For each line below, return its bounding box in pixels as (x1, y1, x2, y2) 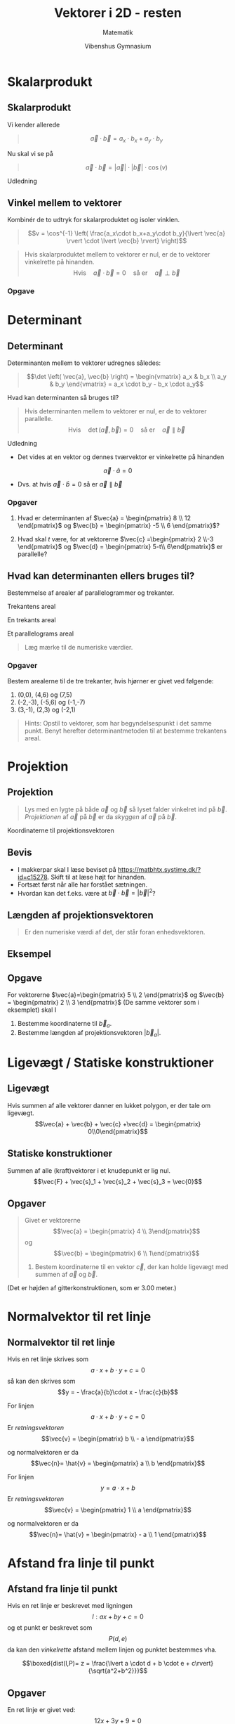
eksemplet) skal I (7, 1005, 57, 1014)
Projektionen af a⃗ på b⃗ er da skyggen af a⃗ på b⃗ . (24, 812, 177, 821)
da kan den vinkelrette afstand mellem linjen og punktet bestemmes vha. (7, 1645, 217, 1654)
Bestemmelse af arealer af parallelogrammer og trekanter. (7, 588, 175, 597)
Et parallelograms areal (7, 629, 74, 638)
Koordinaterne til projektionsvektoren (7, 826, 114, 835)
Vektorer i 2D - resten (53, 5, 182, 21)
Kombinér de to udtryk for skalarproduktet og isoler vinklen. (7, 216, 180, 224)
